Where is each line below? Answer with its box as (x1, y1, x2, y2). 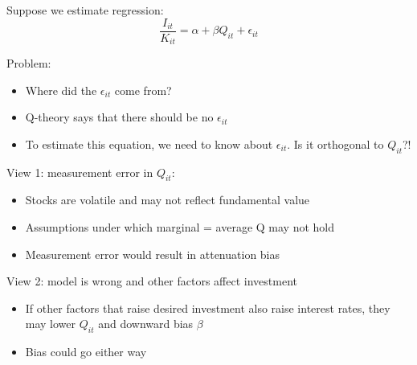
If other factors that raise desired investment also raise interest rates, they (25, 299, 390, 316)
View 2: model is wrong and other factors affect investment (6, 273, 297, 289)
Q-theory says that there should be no (25, 109, 214, 125)
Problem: (6, 55, 51, 72)
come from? (114, 81, 172, 98)
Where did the (25, 81, 97, 98)
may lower (25, 315, 76, 332)
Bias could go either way (25, 343, 147, 360)
